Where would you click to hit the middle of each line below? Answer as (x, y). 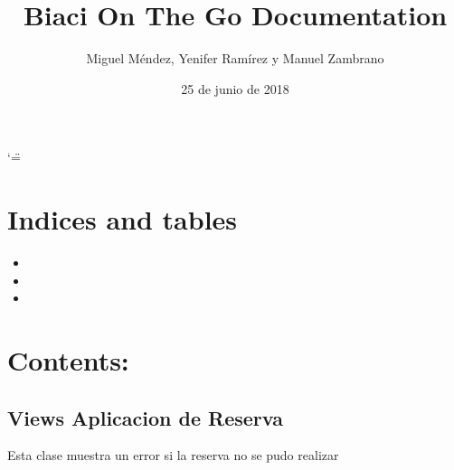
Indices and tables (123, 219)
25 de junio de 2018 (235, 88)
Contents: (68, 360)
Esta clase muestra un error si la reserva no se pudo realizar (173, 455)
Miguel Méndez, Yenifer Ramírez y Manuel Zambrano (235, 58)
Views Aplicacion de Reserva (145, 417)
